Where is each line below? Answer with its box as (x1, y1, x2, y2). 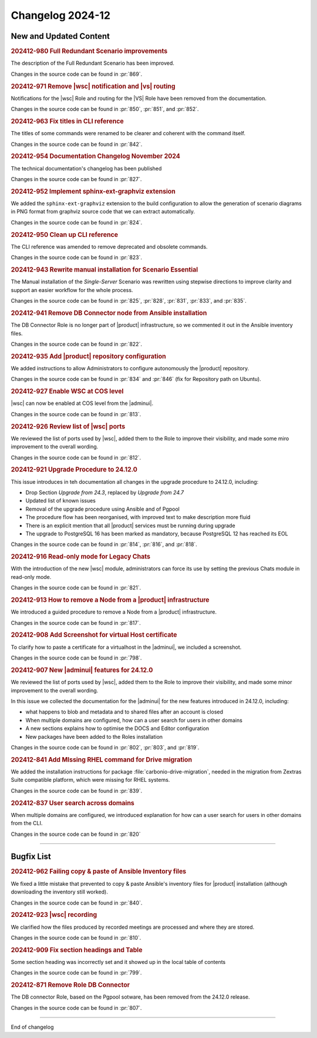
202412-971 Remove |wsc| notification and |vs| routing (11, 82, 176, 91)
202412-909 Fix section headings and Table (11, 946, 143, 954)
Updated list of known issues (25, 497, 96, 504)
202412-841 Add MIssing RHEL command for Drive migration (11, 755, 193, 764)
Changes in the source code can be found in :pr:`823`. (11, 254, 143, 261)
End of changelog (11, 1023, 54, 1031)
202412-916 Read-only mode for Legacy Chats (11, 553, 151, 561)
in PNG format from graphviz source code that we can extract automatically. (11, 208, 195, 215)
